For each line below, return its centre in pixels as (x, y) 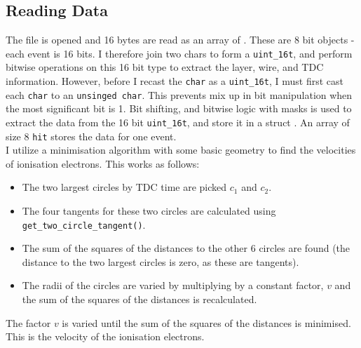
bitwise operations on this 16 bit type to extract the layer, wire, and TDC (165, 67)
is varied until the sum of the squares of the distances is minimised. (206, 322)
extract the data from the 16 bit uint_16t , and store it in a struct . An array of (178, 122)
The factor (28, 322)
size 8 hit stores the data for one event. (91, 136)
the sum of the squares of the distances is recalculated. (139, 299)
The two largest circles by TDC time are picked (124, 187)
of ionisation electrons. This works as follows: (103, 163)
